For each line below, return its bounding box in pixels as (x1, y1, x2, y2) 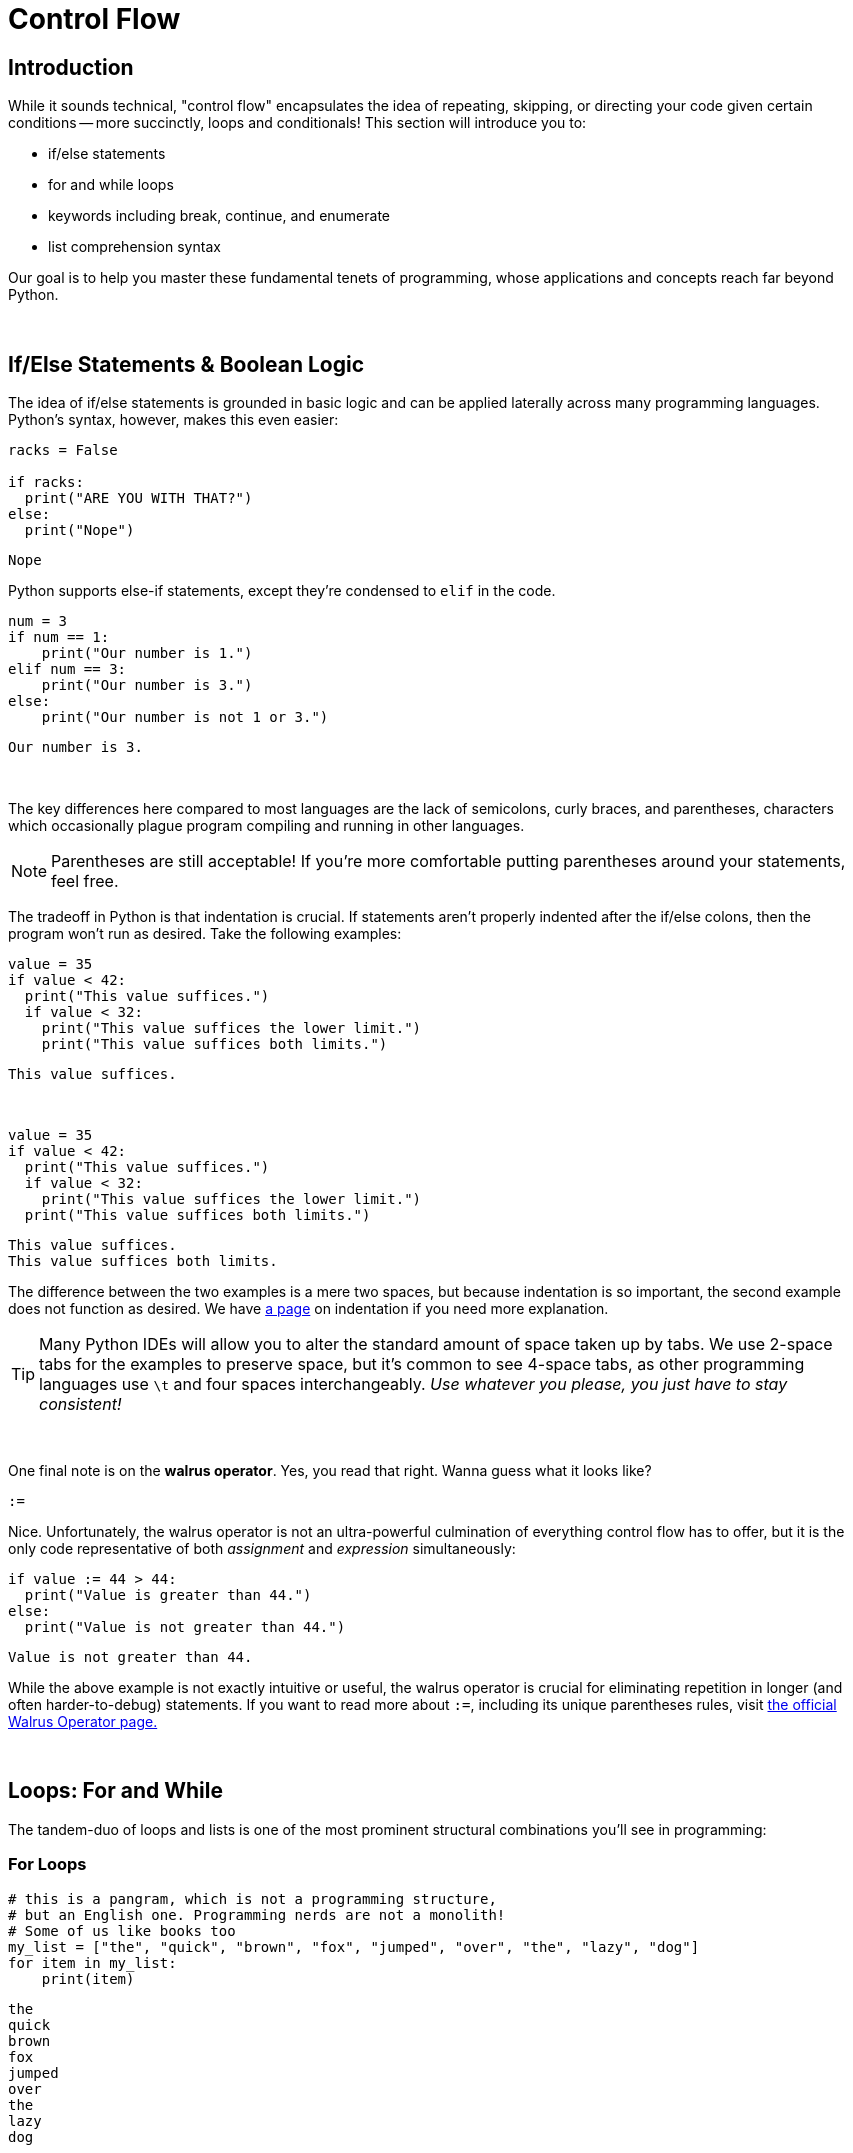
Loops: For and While (8, 1778, 223, 1804)
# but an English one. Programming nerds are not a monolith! (8, 1906, 506, 1923)
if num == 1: (8, 629, 110, 646)
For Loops (8, 1854, 87, 1875)
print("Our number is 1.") (41, 645, 253, 662)
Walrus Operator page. (8, 1713, 158, 1731)
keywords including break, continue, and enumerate (48, 207, 391, 225)
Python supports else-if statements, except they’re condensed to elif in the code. (8, 582, 556, 600)
